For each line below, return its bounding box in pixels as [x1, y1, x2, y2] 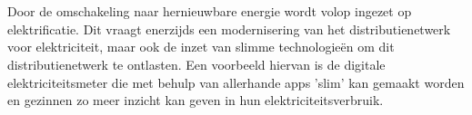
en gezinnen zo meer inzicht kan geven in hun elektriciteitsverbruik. [7, 91, 384, 110]
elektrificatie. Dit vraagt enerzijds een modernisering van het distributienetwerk [7, 19, 451, 38]
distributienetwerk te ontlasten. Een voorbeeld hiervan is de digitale [7, 54, 386, 73]
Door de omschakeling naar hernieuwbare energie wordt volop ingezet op [7, 2, 412, 21]
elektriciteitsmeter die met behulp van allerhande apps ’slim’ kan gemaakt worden [7, 72, 465, 91]
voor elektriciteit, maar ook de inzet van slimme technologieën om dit [7, 37, 395, 56]
